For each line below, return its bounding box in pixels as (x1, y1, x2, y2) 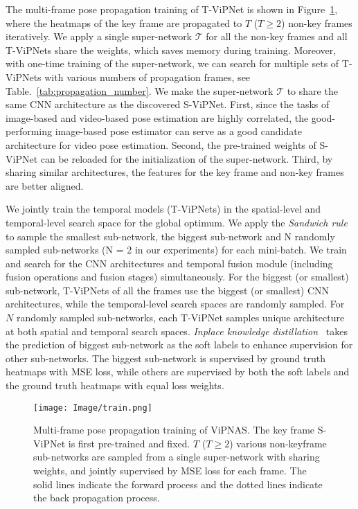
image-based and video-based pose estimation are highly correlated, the (6, 110, 309, 125)
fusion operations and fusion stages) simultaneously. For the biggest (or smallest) (6, 269, 349, 284)
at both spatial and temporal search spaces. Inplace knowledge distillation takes (6, 323, 348, 338)
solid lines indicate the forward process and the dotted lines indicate (33, 476, 323, 491)
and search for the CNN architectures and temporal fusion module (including (6, 256, 333, 270)
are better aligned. (6, 178, 84, 193)
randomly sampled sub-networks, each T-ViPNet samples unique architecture (16, 310, 345, 325)
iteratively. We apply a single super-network (6, 29, 193, 44)
